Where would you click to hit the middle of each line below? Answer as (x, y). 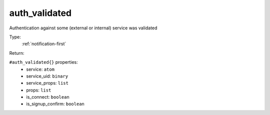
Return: (17, 53)
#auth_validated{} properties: (44, 62)
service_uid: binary (47, 76)
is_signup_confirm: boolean (55, 104)
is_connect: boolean (48, 97)
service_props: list (47, 83)
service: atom (40, 69)
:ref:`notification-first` (44, 44)
